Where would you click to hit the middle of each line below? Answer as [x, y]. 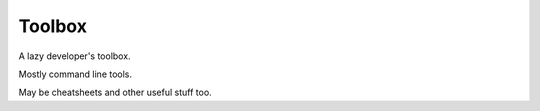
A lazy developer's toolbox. [74, 56]
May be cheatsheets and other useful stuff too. [115, 92]
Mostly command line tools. [75, 74]
